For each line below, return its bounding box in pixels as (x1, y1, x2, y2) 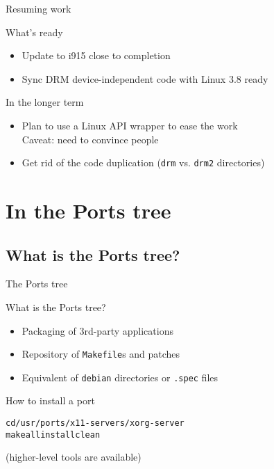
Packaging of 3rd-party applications (22, 323, 173, 337)
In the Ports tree (6, 196, 171, 224)
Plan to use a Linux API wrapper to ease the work (22, 118, 238, 132)
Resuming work (6, 1, 71, 15)
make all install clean (6, 429, 101, 440)
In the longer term (6, 95, 84, 109)
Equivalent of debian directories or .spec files (22, 369, 219, 384)
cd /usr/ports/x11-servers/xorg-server (6, 418, 185, 429)
